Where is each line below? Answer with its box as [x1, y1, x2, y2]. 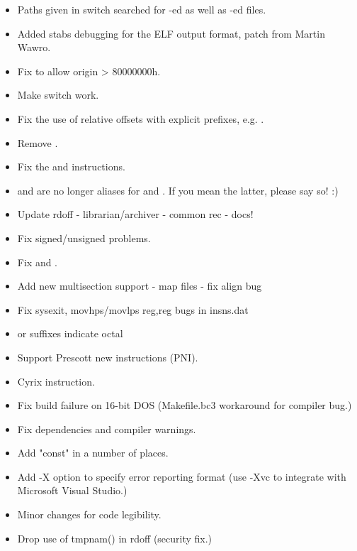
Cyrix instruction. [17, 373, 95, 388]
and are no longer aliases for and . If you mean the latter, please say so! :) [17, 182, 339, 197]
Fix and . [17, 254, 58, 269]
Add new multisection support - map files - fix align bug [17, 278, 262, 293]
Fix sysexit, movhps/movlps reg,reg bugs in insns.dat [17, 302, 249, 317]
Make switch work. [17, 87, 99, 102]
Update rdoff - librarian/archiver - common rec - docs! [17, 207, 254, 222]
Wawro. [17, 40, 51, 55]
